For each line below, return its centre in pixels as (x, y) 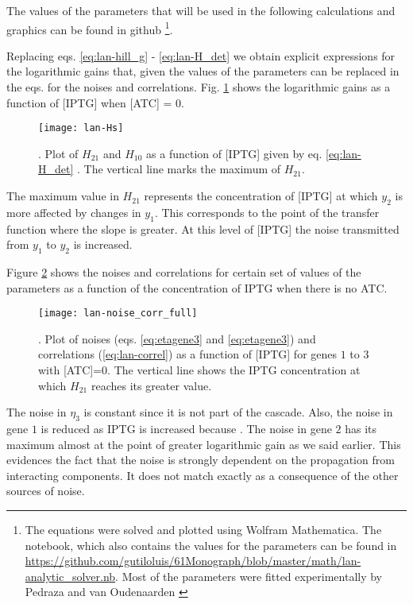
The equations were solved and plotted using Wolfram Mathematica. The (203, 530)
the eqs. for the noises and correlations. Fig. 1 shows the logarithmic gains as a (199, 87)
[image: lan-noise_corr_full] (118, 314)
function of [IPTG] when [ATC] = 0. (95, 102)
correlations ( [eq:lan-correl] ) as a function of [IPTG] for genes (188, 354)
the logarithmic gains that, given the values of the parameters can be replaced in (203, 71)
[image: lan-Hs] (81, 128)
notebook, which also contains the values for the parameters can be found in (211, 545)
